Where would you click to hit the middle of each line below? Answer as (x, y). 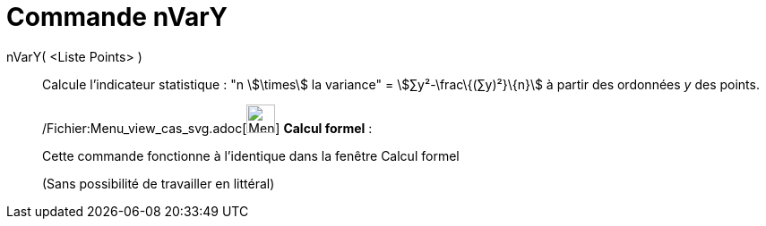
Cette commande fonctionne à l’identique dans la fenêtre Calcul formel (251, 155)
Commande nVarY (117, 17)
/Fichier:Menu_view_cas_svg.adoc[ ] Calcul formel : (207, 128)
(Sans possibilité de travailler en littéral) (159, 183)
